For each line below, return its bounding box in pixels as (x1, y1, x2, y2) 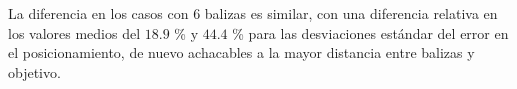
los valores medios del (8, 22, 141, 43)
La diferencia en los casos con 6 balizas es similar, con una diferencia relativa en (8, 3, 498, 23)
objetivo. (8, 61, 61, 82)
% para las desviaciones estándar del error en (232, 22, 509, 43)
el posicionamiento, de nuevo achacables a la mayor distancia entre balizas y (8, 42, 475, 63)
